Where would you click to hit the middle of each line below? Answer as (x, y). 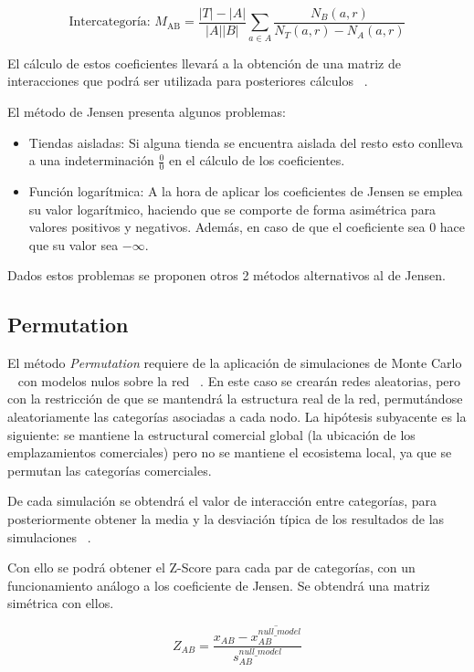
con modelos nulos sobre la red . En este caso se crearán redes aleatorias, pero (239, 380)
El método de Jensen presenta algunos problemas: (147, 111)
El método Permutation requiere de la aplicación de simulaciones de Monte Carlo (235, 363)
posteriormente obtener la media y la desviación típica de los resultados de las (226, 518)
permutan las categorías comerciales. (110, 470)
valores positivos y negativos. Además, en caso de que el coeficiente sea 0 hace (247, 227)
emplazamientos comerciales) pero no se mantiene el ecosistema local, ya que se (230, 452)
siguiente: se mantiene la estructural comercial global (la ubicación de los (211, 434)
